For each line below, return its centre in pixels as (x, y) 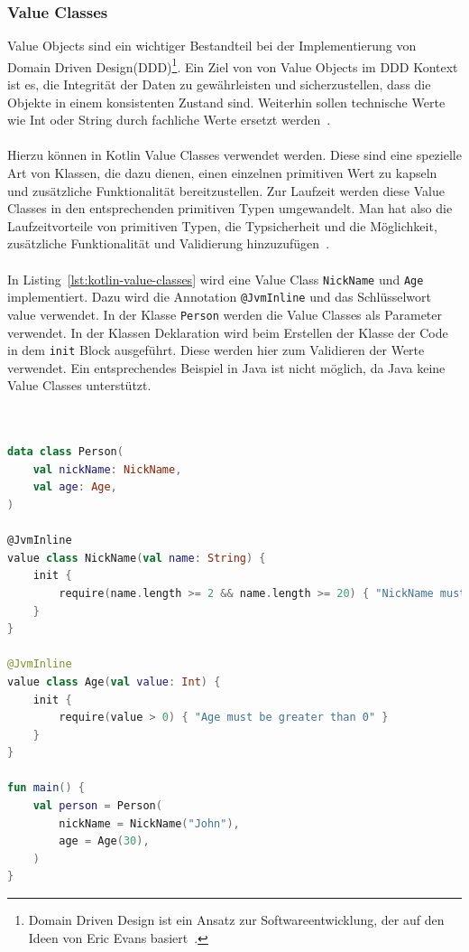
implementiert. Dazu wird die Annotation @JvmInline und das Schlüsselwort (219, 297)
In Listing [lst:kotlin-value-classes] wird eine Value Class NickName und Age (216, 279)
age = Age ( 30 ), (104, 841)
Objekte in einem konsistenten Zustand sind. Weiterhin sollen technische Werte (226, 102)
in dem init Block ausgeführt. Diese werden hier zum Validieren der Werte (216, 350)
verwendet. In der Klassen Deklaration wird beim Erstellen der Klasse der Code (228, 332)
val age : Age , (75, 487)
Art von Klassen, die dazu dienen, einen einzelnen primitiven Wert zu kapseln (222, 173)
